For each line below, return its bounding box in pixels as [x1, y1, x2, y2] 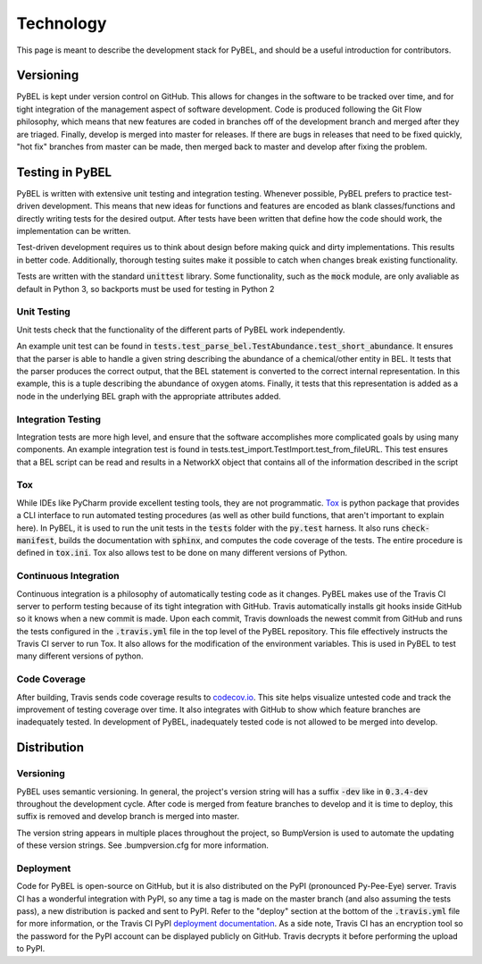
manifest [16, 535, 55, 545]
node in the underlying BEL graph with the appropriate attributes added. [16, 390, 281, 401]
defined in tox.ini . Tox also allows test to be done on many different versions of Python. [16, 548, 348, 558]
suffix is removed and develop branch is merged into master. [16, 811, 240, 822]
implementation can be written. [16, 226, 131, 237]
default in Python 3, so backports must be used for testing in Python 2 [16, 283, 275, 294]
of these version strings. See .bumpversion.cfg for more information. [16, 840, 270, 851]
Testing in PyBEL [16, 164, 112, 180]
